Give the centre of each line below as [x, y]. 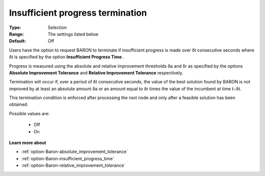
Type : [15, 27]
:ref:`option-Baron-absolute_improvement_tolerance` [75, 151]
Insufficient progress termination [78, 13]
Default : [18, 41]
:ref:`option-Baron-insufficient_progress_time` [68, 158]
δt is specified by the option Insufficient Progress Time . [67, 57]
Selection [57, 27]
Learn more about [28, 143]
